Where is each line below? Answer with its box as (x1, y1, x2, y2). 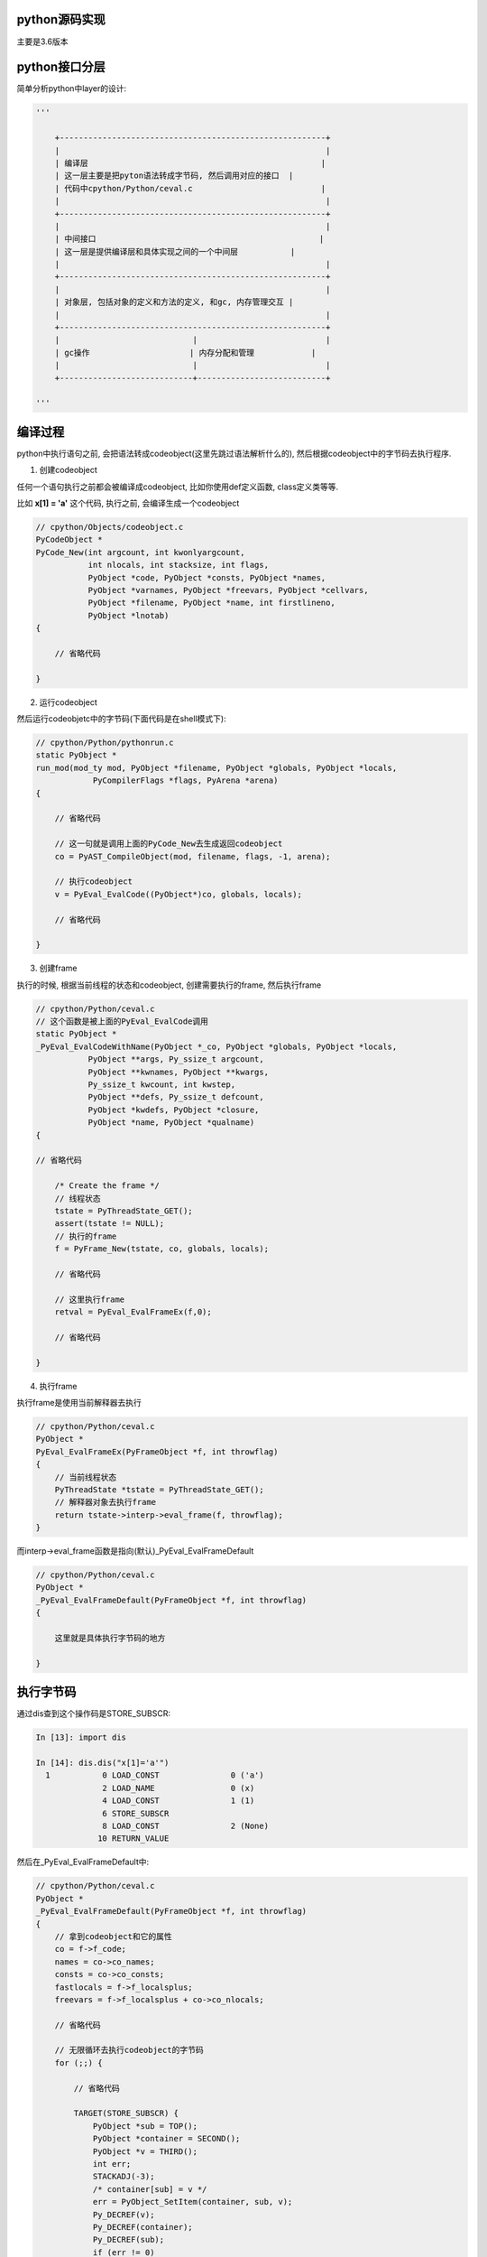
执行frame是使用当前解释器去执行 (16, 1398, 142, 1408)
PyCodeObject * (35, 534, 103, 545)
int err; (92, 2159, 132, 2169)
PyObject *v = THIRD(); (92, 2146, 198, 2157)
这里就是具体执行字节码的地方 (54, 1633, 166, 1643)
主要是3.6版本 (16, 36, 69, 47)
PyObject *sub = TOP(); (92, 2121, 198, 2131)
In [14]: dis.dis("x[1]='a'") (35, 1758, 170, 1769)
